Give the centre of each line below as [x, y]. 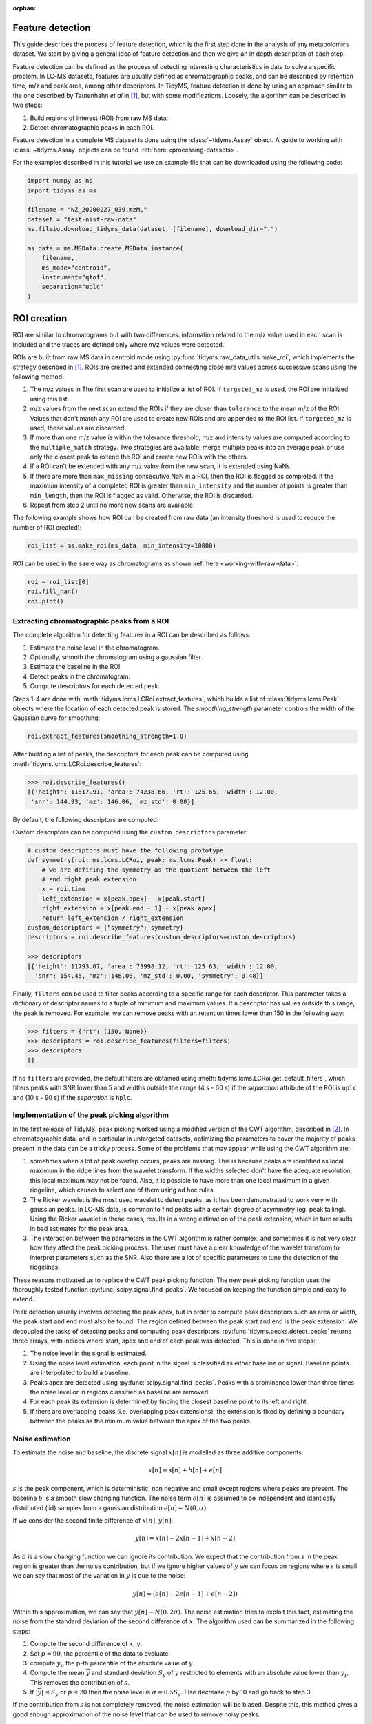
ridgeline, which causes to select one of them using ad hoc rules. [123, 1190]
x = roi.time [64, 889]
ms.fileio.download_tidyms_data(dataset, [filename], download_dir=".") [153, 229]
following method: [39, 377]
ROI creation [40, 318]
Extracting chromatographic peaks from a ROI [91, 621]
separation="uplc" [73, 287]
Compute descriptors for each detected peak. [95, 686]
